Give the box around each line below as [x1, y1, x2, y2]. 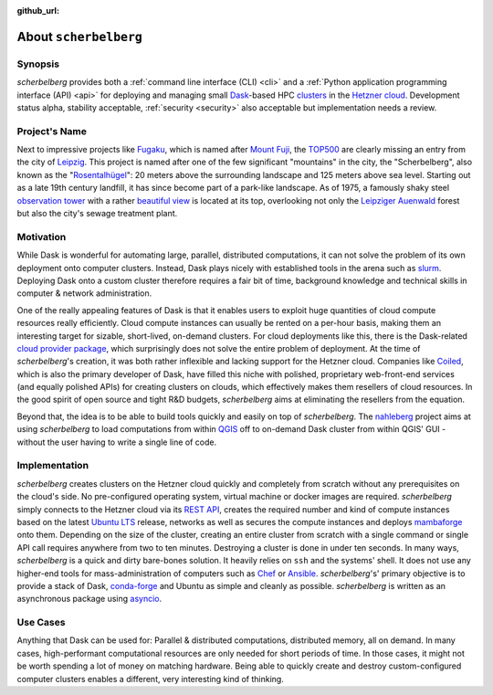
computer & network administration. [16, 288, 152, 299]
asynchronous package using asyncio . [16, 594, 163, 605]
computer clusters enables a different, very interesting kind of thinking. [16, 673, 285, 684]
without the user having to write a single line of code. [16, 437, 217, 448]
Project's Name [16, 124, 87, 137]
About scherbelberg [16, 28, 143, 45]
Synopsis [16, 58, 59, 70]
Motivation [16, 230, 67, 243]
